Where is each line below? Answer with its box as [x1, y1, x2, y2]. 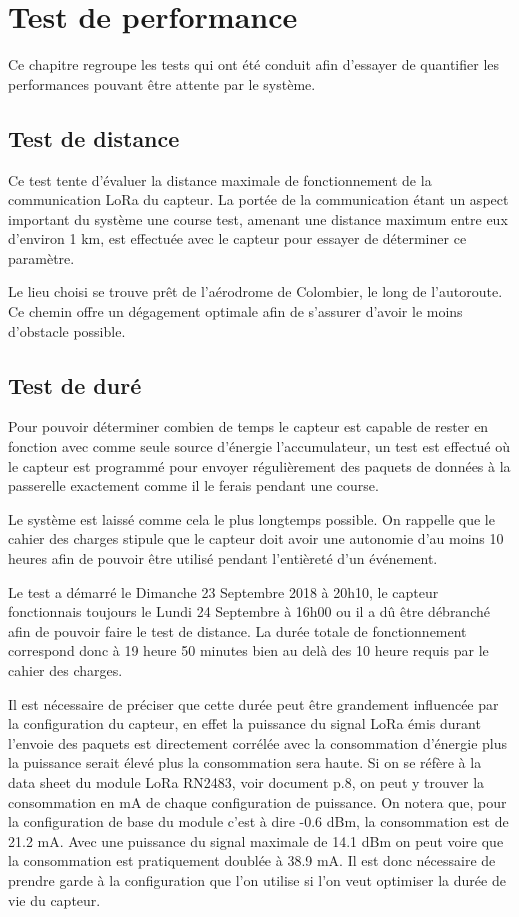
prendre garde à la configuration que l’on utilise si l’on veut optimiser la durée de [8, 869, 506, 890]
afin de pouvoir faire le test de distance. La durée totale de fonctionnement [8, 620, 467, 641]
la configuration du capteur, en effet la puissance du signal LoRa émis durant [8, 713, 481, 734]
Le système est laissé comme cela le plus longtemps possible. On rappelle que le [8, 508, 495, 529]
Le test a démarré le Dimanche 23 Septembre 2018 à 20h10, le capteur [8, 581, 439, 602]
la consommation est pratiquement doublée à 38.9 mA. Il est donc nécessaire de [8, 850, 496, 871]
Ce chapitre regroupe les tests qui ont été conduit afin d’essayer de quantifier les [8, 54, 500, 75]
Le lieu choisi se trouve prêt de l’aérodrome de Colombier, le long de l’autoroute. [8, 281, 503, 302]
